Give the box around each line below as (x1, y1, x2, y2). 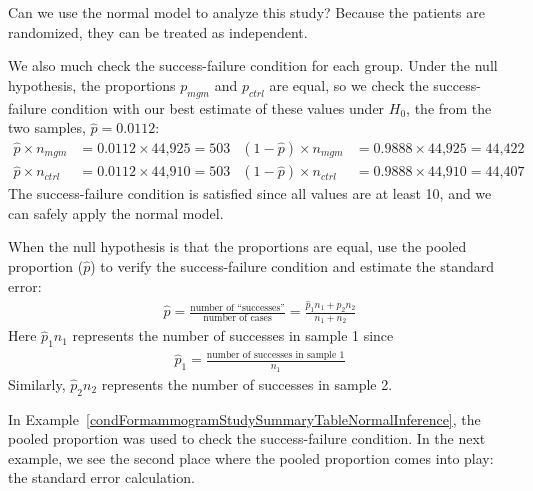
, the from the (406, 97, 492, 118)
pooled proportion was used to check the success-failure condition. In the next (8, 428, 486, 449)
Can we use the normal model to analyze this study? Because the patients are (8, 2, 485, 22)
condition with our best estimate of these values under (51, 97, 385, 118)
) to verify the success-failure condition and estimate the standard (90, 256, 494, 277)
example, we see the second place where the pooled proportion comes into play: (8, 447, 494, 468)
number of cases (203, 312, 272, 323)
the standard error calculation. (8, 467, 195, 488)
